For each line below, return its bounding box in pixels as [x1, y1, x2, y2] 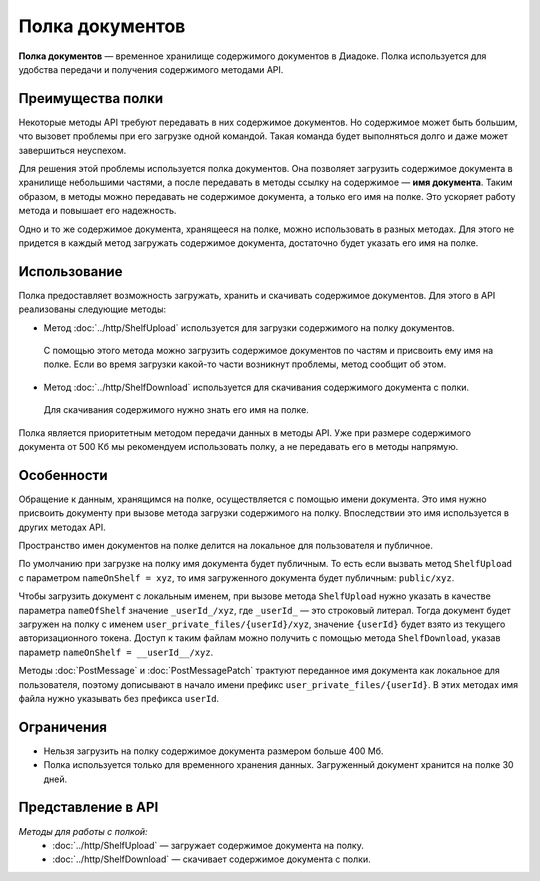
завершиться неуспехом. [18, 144, 127, 156]
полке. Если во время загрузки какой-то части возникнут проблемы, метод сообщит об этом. [43, 358, 447, 370]
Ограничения [18, 718, 107, 735]
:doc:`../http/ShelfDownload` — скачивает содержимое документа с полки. [52, 853, 371, 865]
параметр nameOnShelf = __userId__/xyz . [18, 646, 214, 658]
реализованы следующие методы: [18, 303, 167, 315]
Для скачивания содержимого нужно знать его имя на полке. [43, 404, 309, 416]
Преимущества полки [18, 90, 164, 107]
